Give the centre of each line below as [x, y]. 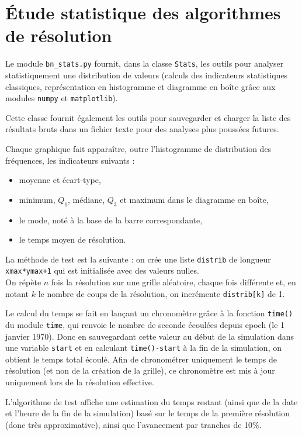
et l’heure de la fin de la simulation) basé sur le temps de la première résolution [148, 413]
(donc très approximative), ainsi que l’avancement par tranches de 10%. [133, 424]
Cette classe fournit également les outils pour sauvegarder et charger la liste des [148, 117]
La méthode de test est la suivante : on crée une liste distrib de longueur [138, 259]
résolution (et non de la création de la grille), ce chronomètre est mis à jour [140, 370]
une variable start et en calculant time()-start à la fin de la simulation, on [143, 348]
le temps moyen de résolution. [72, 239]
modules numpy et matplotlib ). [62, 98]
